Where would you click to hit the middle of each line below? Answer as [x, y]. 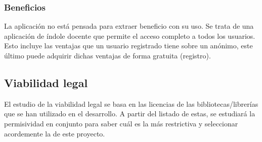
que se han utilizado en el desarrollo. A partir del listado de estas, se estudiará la [130, 114]
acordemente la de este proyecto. [55, 133]
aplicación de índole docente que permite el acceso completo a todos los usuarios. [130, 35]
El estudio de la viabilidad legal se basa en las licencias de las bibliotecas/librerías [131, 103]
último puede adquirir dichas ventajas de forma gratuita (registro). [107, 55]
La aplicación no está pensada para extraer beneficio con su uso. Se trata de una [129, 26]
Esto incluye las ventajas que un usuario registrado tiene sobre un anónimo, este [128, 46]
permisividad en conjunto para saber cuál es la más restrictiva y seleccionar [121, 123]
